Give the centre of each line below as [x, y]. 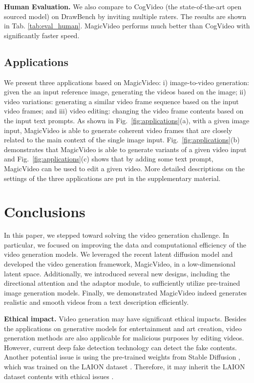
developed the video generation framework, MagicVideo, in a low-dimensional [120, 264]
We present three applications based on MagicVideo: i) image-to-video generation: [127, 82]
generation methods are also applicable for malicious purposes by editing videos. [124, 338]
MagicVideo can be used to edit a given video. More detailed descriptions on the [125, 168]
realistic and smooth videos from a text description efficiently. [96, 302]
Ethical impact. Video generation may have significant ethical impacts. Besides [125, 318]
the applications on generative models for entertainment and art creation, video [123, 328]
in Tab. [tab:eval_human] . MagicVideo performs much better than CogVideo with [127, 26]
